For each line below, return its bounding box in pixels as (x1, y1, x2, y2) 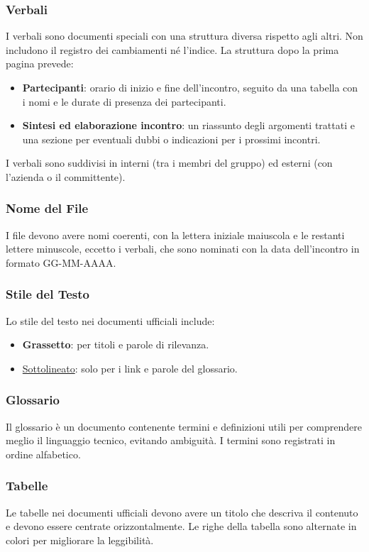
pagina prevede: (6, 56, 74, 71)
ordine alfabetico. (6, 446, 81, 461)
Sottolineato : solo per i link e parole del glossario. (22, 360, 238, 375)
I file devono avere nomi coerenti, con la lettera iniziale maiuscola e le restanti (6, 227, 345, 242)
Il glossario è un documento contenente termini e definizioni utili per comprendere (6, 419, 363, 434)
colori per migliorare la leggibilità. (6, 532, 154, 547)
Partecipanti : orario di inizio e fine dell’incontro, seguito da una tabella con (22, 80, 358, 94)
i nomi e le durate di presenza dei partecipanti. (22, 94, 226, 109)
